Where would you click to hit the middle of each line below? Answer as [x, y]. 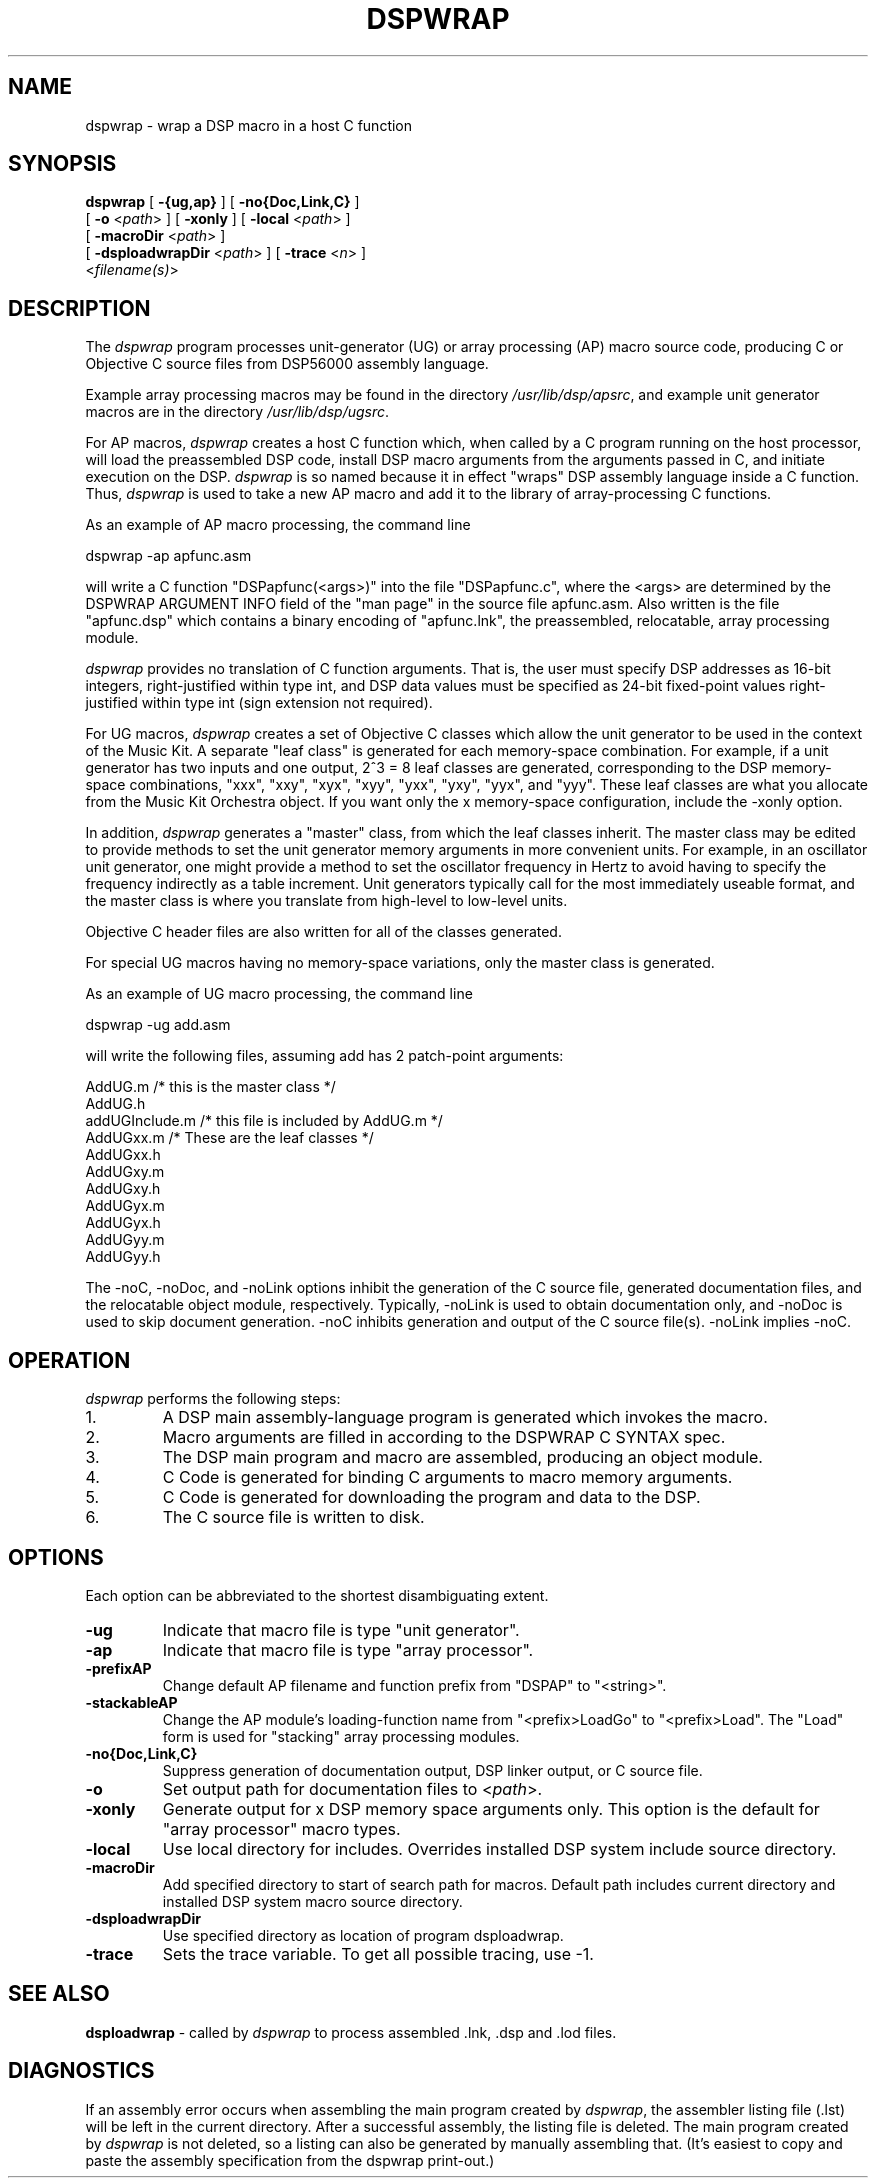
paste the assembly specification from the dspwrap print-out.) [290, 2160]
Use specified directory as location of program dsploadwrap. [363, 1935]
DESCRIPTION [79, 308]
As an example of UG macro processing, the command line [279, 994]
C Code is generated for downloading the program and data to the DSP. [431, 1497]
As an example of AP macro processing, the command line [278, 525]
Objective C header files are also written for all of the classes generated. [323, 932]
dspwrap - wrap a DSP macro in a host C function [249, 125]
